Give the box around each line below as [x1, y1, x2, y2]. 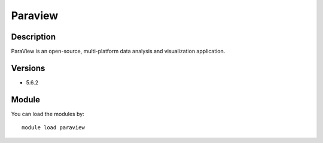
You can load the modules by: [11, 110, 85, 117]
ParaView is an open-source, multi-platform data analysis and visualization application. [11, 48, 226, 55]
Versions [11, 63, 45, 73]
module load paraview [22, 124, 85, 131]
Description [11, 32, 56, 42]
